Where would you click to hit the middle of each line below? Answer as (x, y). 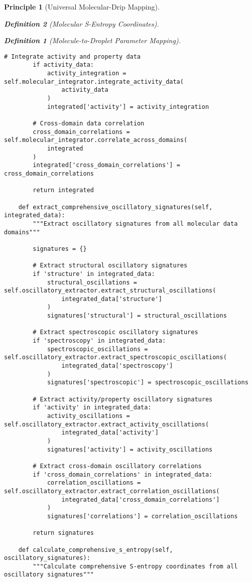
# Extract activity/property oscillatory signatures (123, 399)
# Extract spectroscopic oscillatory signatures (115, 332)
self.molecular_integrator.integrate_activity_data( (94, 82)
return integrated (63, 190)
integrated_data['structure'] (112, 299)
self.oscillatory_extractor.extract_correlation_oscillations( (112, 491)
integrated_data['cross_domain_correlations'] (141, 499)
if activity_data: (63, 65)
